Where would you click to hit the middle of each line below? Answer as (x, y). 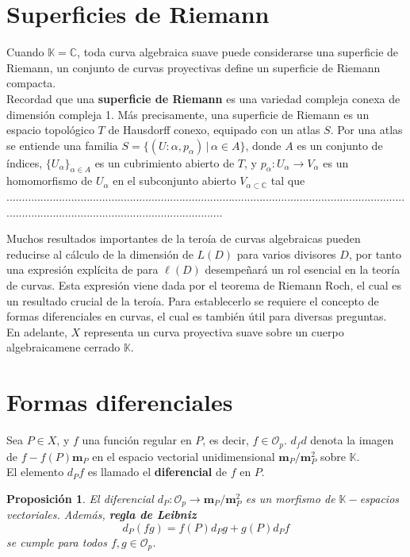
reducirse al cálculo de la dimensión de (100, 254)
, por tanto (375, 254)
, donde (263, 145)
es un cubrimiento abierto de (165, 162)
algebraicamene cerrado (63, 347)
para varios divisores (286, 254)
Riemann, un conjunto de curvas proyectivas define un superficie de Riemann (194, 67)
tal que (288, 181)
